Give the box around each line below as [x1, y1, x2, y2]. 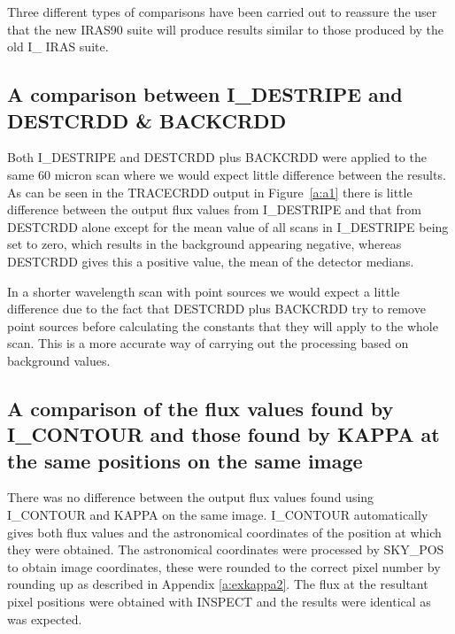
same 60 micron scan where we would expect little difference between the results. [7, 165, 446, 183]
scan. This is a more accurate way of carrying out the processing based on [7, 334, 409, 352]
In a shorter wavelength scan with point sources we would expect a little [7, 282, 400, 300]
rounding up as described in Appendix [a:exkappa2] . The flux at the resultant [7, 575, 428, 593]
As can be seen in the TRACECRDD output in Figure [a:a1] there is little [7, 182, 413, 201]
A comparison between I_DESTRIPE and [7, 81, 403, 108]
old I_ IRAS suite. [7, 37, 109, 56]
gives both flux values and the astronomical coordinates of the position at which [7, 522, 442, 541]
